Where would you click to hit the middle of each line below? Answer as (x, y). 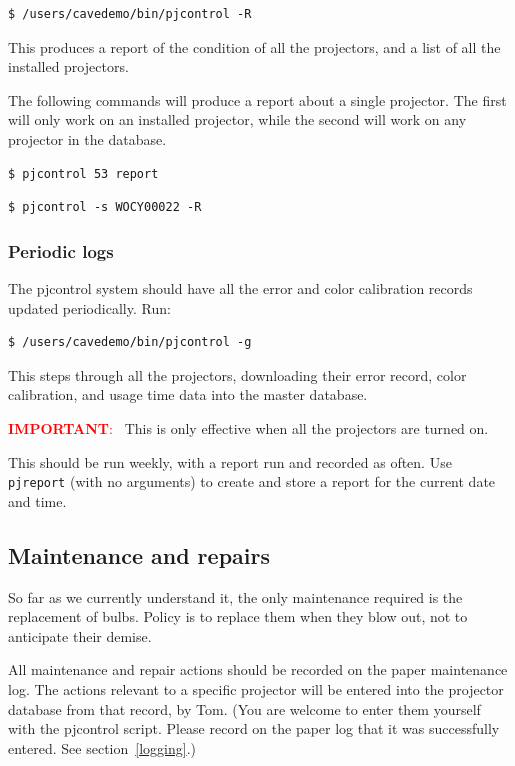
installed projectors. (68, 66)
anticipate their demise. (80, 635)
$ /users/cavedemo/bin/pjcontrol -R (130, 14)
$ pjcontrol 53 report (83, 173)
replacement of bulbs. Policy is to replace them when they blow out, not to (238, 616)
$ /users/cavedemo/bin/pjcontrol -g (130, 342)
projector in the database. (87, 138)
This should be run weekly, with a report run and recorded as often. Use (230, 461)
